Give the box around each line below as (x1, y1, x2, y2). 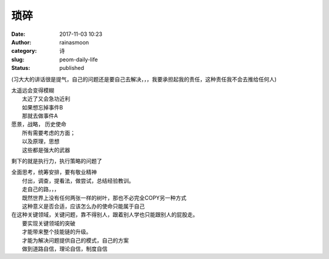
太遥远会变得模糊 (11, 86, 54, 94)
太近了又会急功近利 (22, 95, 70, 103)
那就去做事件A (22, 112, 58, 120)
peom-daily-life (59, 55, 98, 63)
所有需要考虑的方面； (22, 129, 76, 136)
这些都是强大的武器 (22, 146, 70, 153)
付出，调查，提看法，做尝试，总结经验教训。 (22, 177, 134, 184)
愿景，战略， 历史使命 (11, 120, 66, 128)
